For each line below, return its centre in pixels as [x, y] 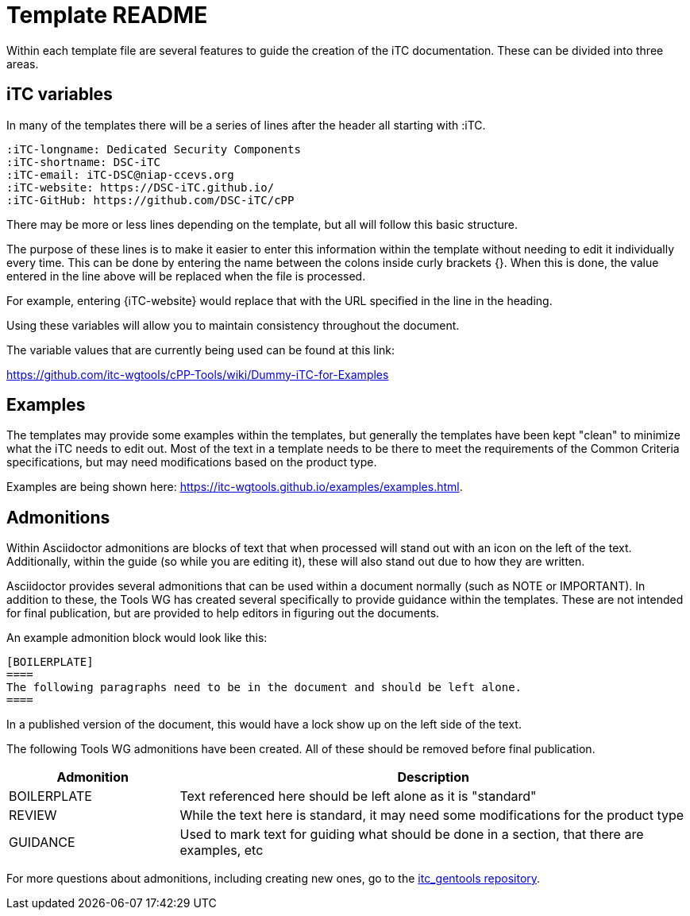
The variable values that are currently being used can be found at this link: [201, 350]
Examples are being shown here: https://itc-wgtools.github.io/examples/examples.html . [235, 487]
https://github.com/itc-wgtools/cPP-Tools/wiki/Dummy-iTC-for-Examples [198, 374]
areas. [23, 64]
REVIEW [33, 816]
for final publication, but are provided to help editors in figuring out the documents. [223, 613]
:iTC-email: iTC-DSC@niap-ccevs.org [120, 174]
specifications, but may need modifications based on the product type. [192, 462]
